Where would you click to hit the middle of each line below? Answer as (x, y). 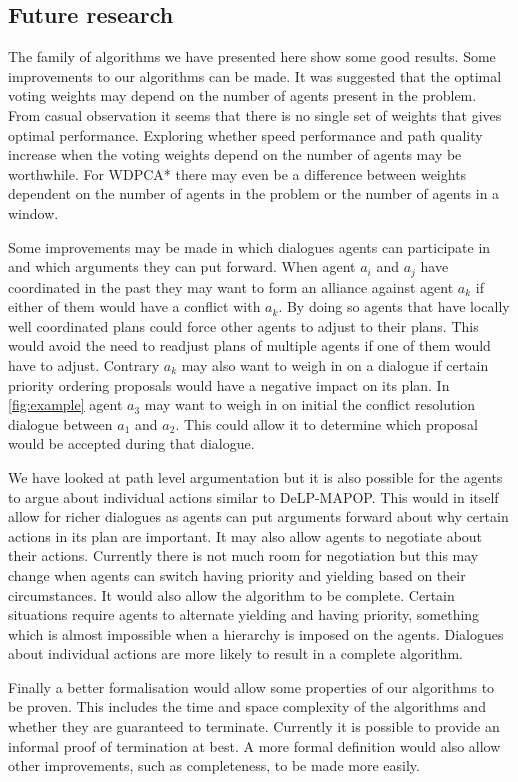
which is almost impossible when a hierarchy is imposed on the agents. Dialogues (256, 633)
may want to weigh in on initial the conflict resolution (310, 404)
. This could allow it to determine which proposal (326, 423)
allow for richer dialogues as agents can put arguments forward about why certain (258, 516)
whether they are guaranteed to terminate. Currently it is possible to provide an (254, 726)
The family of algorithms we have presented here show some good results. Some (252, 56)
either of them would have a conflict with (134, 306)
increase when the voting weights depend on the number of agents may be (235, 154)
